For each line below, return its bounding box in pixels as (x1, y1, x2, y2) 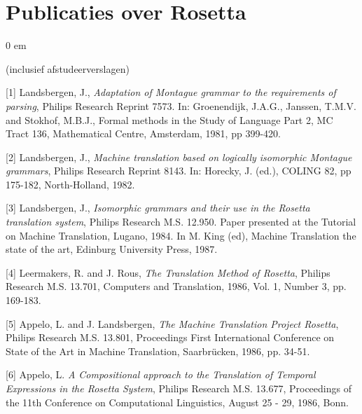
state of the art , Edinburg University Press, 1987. (6, 242, 218, 256)
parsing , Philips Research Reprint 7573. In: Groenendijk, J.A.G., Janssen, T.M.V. (6, 98, 356, 113)
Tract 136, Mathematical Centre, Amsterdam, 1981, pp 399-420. (6, 126, 281, 141)
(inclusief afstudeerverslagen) (6, 61, 130, 76)
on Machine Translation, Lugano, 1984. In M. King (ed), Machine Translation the (6, 228, 356, 242)
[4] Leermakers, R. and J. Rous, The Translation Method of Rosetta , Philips (6, 265, 330, 280)
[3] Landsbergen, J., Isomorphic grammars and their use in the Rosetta (6, 200, 310, 215)
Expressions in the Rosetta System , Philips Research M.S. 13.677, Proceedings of (6, 381, 351, 395)
